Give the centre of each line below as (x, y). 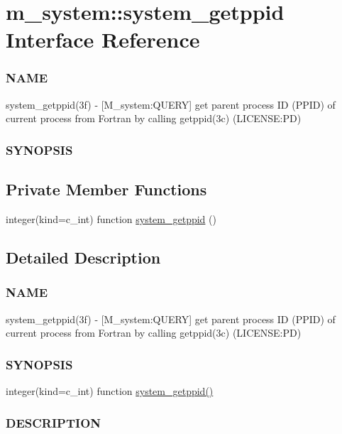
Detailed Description (83, 257)
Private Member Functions (106, 189)
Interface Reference (103, 39)
